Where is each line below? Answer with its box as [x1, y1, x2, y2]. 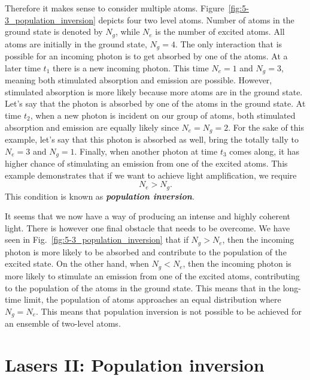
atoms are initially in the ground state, [5, 37, 147, 50]
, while [115, 25, 140, 38]
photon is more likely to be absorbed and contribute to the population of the [5, 245, 287, 258]
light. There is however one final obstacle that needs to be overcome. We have [5, 221, 290, 234]
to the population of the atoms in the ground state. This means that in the [5, 281, 281, 294]
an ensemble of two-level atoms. [5, 317, 121, 330]
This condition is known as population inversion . [5, 189, 194, 202]
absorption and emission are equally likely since [5, 120, 179, 133]
